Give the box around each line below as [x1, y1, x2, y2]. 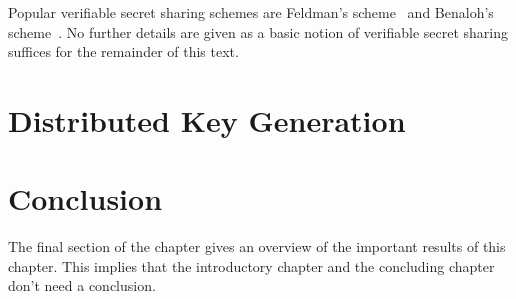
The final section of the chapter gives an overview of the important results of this [8, 236, 506, 257]
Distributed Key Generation [8, 99, 406, 140]
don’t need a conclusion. [8, 275, 156, 296]
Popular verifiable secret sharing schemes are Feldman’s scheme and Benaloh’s [8, 2, 494, 22]
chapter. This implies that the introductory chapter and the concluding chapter [8, 255, 495, 276]
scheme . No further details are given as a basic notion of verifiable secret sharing [8, 21, 508, 42]
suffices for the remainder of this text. [8, 41, 239, 62]
